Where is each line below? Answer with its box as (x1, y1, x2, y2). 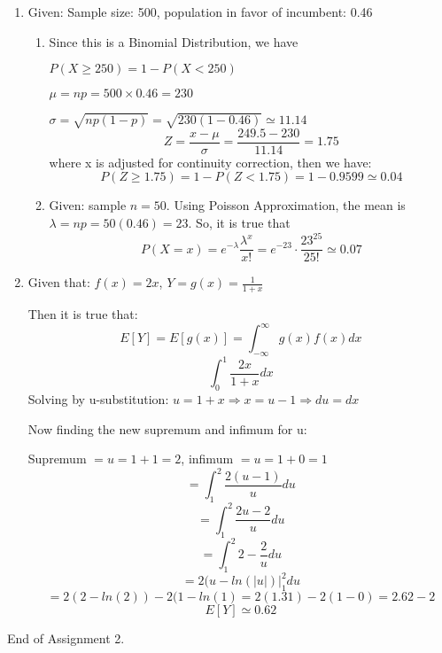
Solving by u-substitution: (27, 390, 169, 408)
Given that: (27, 273, 90, 292)
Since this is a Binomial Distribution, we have (49, 32, 299, 51)
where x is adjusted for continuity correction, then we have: (49, 152, 372, 171)
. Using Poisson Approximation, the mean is (166, 196, 406, 214)
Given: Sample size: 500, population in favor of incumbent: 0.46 (27, 3, 373, 20)
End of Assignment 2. (7, 629, 125, 648)
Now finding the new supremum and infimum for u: (27, 419, 307, 438)
